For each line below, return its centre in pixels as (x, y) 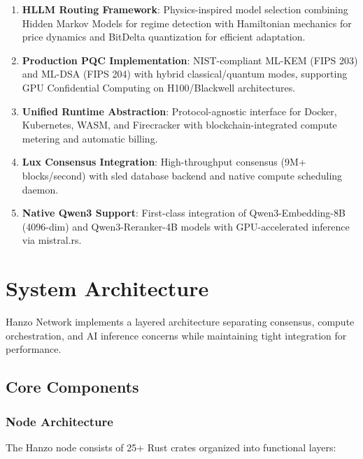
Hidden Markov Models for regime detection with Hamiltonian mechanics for (187, 23)
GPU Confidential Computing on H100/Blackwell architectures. (159, 87)
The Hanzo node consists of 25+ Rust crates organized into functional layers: (171, 447)
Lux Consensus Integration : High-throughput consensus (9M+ (164, 162)
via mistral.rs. (52, 240)
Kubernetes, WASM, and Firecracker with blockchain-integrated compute (179, 125)
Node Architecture (59, 421)
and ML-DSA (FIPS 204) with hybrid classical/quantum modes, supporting (185, 74)
